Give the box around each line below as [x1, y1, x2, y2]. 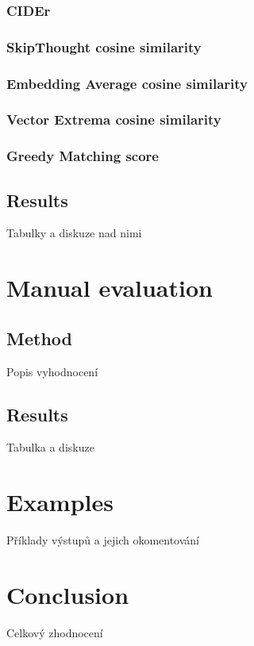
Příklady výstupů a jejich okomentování [6, 532, 200, 548]
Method [6, 325, 72, 350]
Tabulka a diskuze [6, 439, 94, 456]
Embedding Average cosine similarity [6, 73, 248, 93]
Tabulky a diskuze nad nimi [6, 225, 142, 241]
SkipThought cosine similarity [6, 37, 202, 56]
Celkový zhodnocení [6, 624, 103, 640]
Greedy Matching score [6, 146, 159, 166]
